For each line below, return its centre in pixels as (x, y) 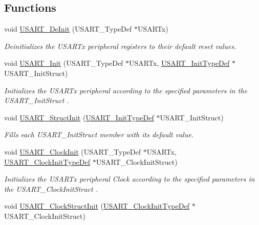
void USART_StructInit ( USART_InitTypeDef (79, 117)
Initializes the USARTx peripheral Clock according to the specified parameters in (129, 179)
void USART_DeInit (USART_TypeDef (68, 29)
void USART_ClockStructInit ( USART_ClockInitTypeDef (97, 206)
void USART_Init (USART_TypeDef (64, 63)
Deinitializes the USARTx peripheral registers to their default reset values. (120, 46)
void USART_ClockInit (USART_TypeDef (73, 151)
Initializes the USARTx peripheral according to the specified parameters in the (126, 90)
